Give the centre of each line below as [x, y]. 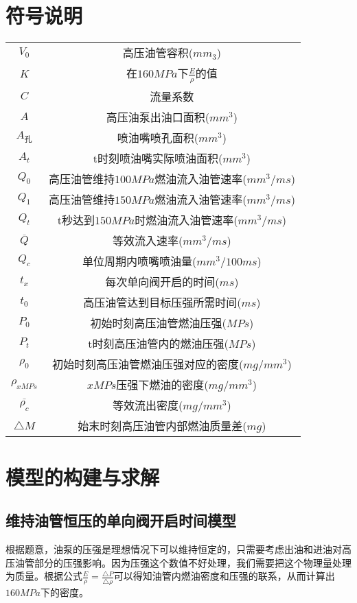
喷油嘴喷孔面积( [158, 137]
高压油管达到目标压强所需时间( [162, 302]
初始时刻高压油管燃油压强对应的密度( [148, 364]
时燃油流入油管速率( [186, 220]
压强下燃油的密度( [162, 384]
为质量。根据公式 [44, 576]
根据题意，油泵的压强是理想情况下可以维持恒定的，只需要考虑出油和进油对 [174, 549]
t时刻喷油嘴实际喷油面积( [158, 158]
